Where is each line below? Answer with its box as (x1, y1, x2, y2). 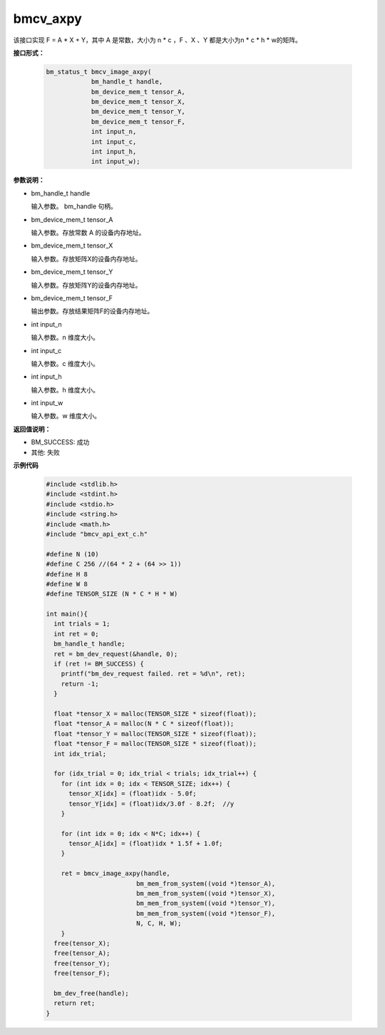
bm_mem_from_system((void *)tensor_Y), (135, 899, 276, 907)
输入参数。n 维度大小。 (31, 333, 100, 342)
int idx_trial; (53, 750, 107, 758)
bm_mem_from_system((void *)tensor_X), (135, 889, 276, 898)
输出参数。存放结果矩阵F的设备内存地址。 (31, 307, 154, 315)
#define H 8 (46, 570, 88, 578)
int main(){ (46, 610, 88, 618)
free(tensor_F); (53, 969, 111, 977)
